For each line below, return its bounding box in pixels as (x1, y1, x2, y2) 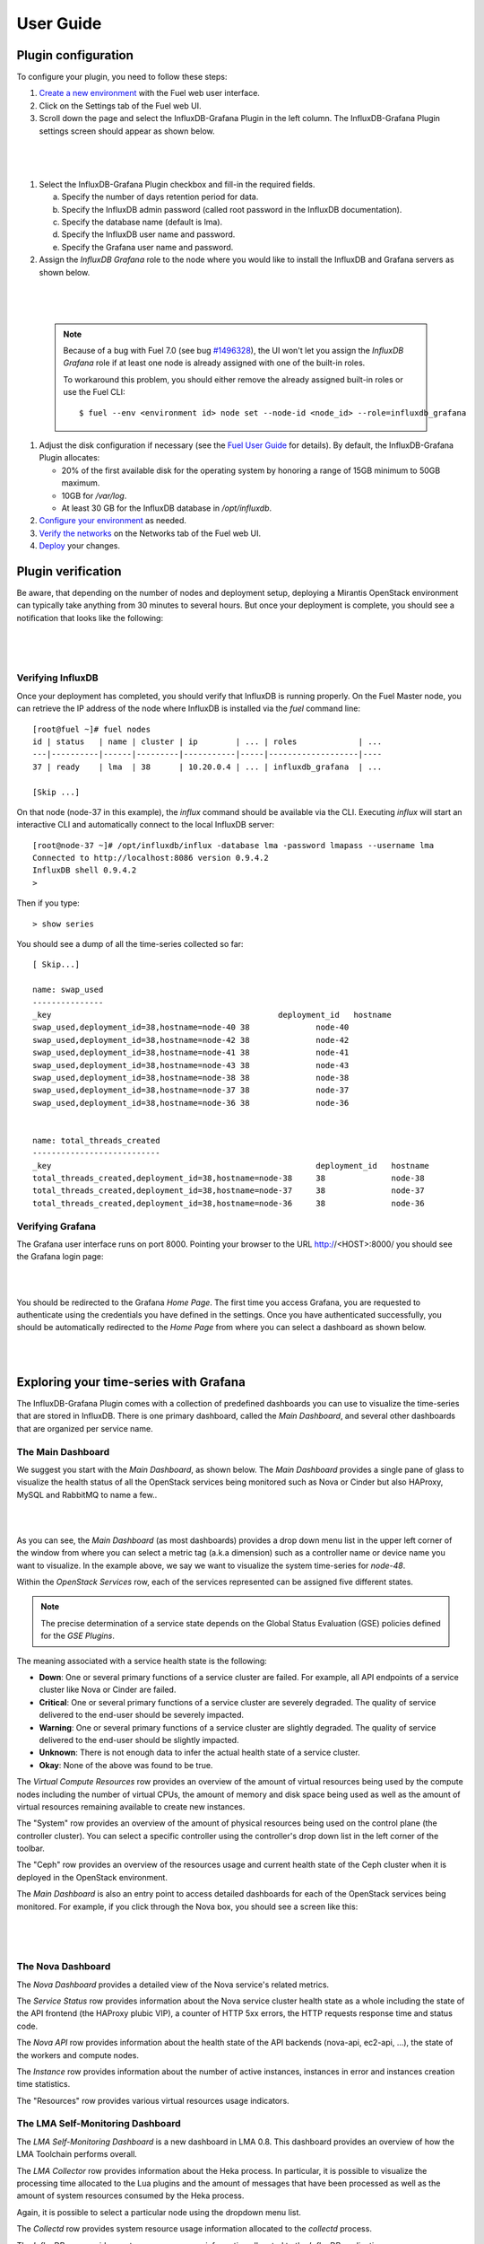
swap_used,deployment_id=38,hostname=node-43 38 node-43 (32, 1060, 350, 1070)
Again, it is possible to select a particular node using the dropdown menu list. (16, 2206, 302, 2217)
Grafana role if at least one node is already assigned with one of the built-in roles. (63, 357, 366, 368)
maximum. (61, 478, 100, 488)
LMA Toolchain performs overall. (16, 2149, 138, 2160)
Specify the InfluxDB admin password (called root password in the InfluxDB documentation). (61, 204, 402, 215)
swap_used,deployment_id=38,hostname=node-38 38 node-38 (32, 1073, 350, 1083)
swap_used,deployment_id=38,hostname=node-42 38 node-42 (32, 1035, 350, 1045)
